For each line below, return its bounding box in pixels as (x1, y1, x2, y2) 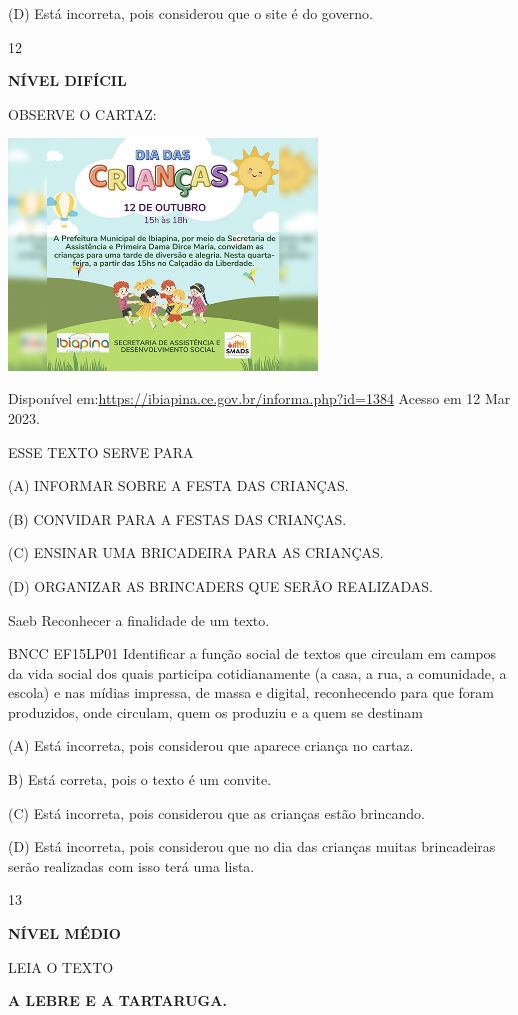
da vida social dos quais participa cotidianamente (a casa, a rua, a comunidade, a (8, 662, 507, 683)
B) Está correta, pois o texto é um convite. (8, 769, 272, 790)
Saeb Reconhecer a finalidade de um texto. (8, 609, 270, 630)
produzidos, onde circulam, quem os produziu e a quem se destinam (8, 701, 423, 722)
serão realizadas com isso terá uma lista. (8, 855, 255, 876)
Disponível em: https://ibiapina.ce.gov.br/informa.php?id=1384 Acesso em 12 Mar (8, 388, 511, 409)
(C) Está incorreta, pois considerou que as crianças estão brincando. (8, 802, 425, 823)
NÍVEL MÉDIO (8, 923, 121, 944)
